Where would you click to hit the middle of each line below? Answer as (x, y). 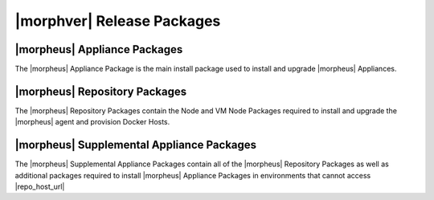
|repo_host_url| (40, 187)
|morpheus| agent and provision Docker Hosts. (92, 122)
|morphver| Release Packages (118, 21)
